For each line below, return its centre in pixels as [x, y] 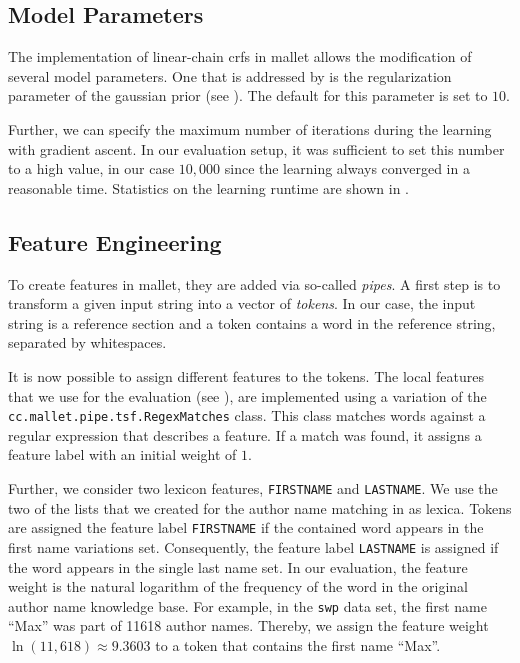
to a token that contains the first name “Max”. [298, 644]
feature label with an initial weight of [122, 454]
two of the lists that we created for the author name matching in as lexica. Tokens [260, 507]
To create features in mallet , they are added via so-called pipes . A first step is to [254, 283]
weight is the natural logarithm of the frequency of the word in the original [238, 586]
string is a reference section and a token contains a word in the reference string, [252, 322]
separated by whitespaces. [87, 342]
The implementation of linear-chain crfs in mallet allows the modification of [240, 56]
